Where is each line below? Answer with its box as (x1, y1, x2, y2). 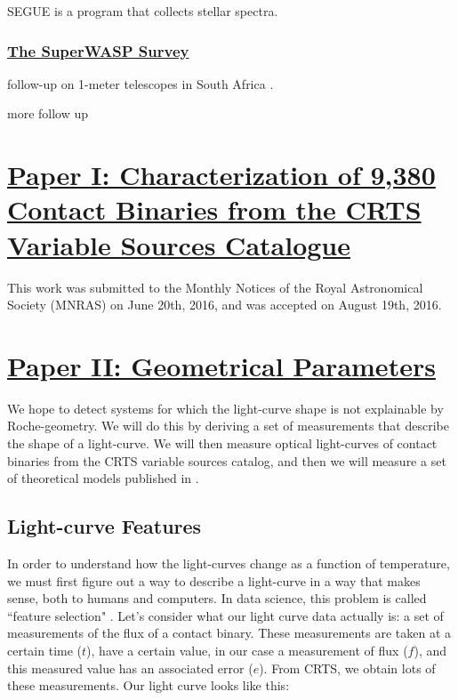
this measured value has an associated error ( (7, 658, 253, 677)
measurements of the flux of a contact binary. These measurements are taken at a (7, 624, 452, 642)
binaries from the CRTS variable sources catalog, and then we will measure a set (7, 451, 446, 470)
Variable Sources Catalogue (7, 226, 350, 262)
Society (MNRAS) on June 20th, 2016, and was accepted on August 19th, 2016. (7, 295, 442, 314)
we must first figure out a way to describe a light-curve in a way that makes (7, 571, 421, 590)
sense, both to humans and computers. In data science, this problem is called (7, 589, 427, 607)
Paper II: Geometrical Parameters (7, 347, 436, 383)
